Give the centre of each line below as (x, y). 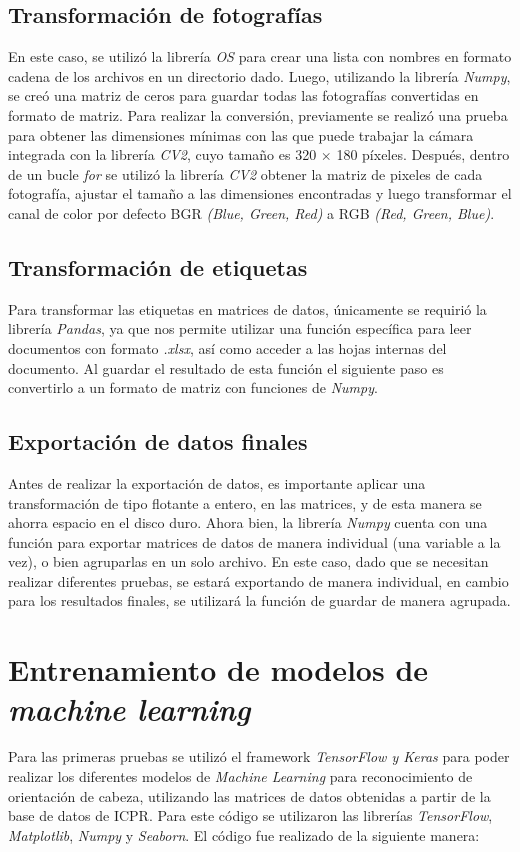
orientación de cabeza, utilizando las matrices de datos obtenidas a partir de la (249, 795)
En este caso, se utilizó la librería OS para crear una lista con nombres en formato (260, 56)
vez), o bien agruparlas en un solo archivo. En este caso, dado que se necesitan (248, 561)
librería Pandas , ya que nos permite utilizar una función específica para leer (240, 328)
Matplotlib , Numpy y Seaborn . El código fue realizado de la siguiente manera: (244, 834)
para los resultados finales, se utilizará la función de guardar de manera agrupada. (259, 600)
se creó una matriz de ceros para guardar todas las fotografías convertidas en (243, 95)
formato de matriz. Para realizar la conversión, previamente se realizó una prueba (258, 114)
